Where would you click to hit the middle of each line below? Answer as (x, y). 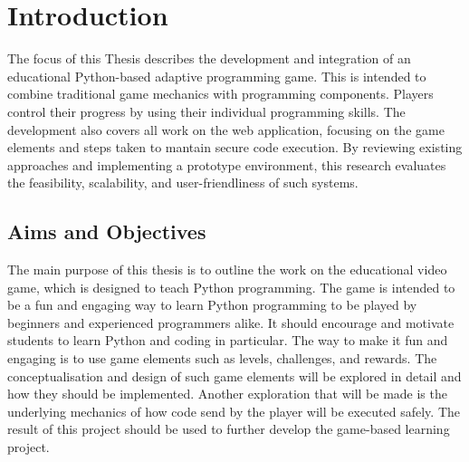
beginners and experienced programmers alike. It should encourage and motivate (231, 322)
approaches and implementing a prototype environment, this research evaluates (227, 164)
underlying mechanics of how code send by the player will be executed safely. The (234, 411)
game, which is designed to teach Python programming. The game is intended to (231, 287)
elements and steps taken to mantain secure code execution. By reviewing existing (235, 147)
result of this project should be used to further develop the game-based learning (229, 429)
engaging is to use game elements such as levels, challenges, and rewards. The (222, 358)
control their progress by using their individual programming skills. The (206, 111)
